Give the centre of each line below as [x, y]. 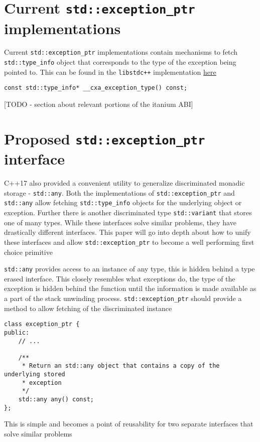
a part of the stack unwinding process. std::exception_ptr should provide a [123, 298]
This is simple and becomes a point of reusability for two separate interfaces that [129, 424]
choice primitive [28, 252]
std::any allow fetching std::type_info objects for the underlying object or [123, 202]
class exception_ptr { [42, 324]
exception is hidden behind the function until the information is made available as [130, 288]
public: [17, 332]
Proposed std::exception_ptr [105, 138]
